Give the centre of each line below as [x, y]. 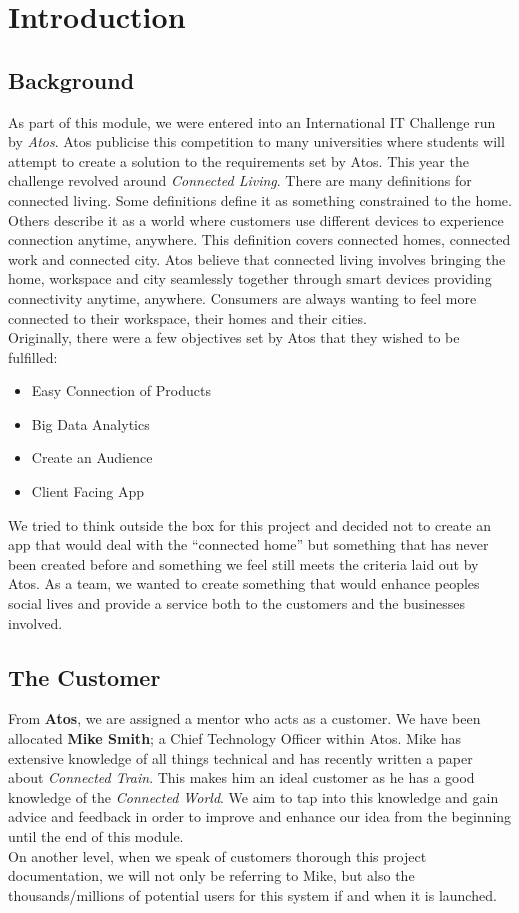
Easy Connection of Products [121, 390]
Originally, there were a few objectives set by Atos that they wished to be [234, 337]
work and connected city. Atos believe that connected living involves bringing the [257, 258]
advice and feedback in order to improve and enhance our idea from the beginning [260, 816]
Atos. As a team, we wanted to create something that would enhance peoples [244, 583]
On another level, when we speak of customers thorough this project [217, 855]
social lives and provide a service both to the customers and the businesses [236, 603]
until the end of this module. [96, 836]
